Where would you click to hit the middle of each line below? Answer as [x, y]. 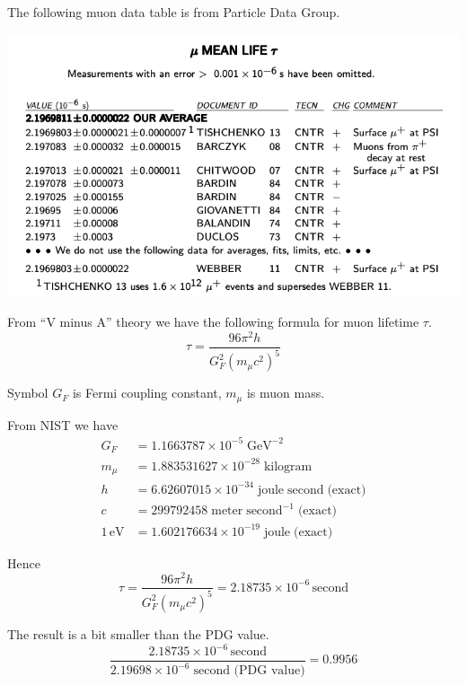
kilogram [288, 466]
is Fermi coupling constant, [147, 393]
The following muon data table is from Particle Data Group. [174, 12]
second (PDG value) [249, 671]
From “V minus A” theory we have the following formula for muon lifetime [213, 322]
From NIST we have [63, 424]
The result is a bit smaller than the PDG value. [138, 633]
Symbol [28, 393]
